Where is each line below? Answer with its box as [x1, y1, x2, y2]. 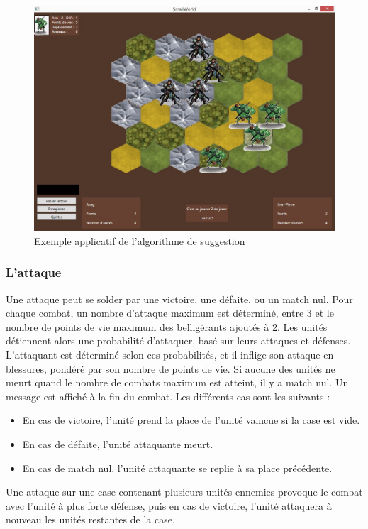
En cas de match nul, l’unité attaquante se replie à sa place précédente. [22, 460, 333, 475]
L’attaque [6, 263, 62, 281]
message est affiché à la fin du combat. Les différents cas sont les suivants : [6, 388, 330, 403]
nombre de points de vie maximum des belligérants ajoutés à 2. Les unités [6, 319, 328, 334]
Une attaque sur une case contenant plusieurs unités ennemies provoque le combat [6, 484, 363, 499]
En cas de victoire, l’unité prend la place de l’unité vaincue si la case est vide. [22, 413, 360, 427]
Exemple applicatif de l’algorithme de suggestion [34, 233, 245, 248]
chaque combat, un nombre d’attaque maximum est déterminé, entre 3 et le [6, 305, 334, 320]
